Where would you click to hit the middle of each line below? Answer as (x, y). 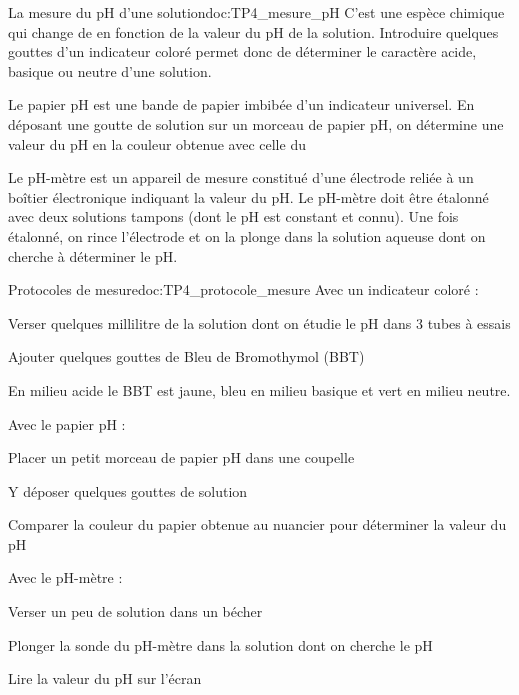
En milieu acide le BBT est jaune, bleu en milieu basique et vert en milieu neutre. (259, 389)
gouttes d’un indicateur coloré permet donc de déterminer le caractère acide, (242, 51)
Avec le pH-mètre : (65, 577)
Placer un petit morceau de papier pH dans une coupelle (181, 457)
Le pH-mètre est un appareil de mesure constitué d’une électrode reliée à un (241, 177)
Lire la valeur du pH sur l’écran (105, 678)
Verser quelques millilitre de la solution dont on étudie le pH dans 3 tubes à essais (259, 322)
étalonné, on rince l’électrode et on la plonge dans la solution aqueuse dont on (247, 235)
